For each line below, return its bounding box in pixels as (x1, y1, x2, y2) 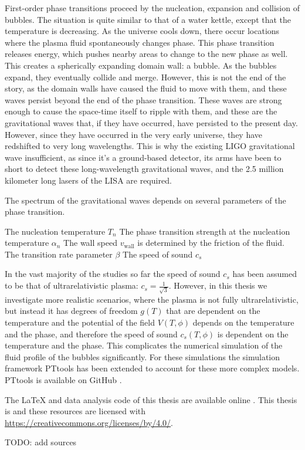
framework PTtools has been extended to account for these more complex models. (5, 362, 300, 374)
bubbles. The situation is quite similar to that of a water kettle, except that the (5, 13, 292, 25)
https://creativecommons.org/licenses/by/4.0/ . (5, 416, 173, 428)
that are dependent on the (166, 304, 260, 317)
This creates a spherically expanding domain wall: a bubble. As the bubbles (5, 59, 277, 71)
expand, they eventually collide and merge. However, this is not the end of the (5, 70, 286, 83)
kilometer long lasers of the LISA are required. (5, 174, 172, 186)
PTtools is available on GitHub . (5, 373, 122, 385)
